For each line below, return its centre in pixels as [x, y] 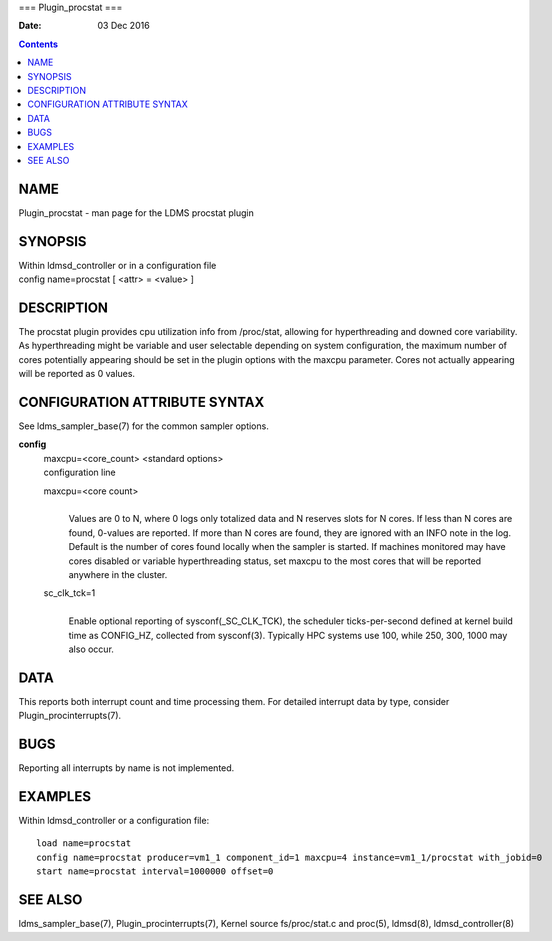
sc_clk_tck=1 [69, 593]
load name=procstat [84, 843]
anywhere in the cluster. [118, 574]
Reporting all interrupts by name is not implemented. [126, 768]
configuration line [80, 472]
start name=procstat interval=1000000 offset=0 [155, 871]
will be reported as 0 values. [76, 374]
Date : [30, 26]
